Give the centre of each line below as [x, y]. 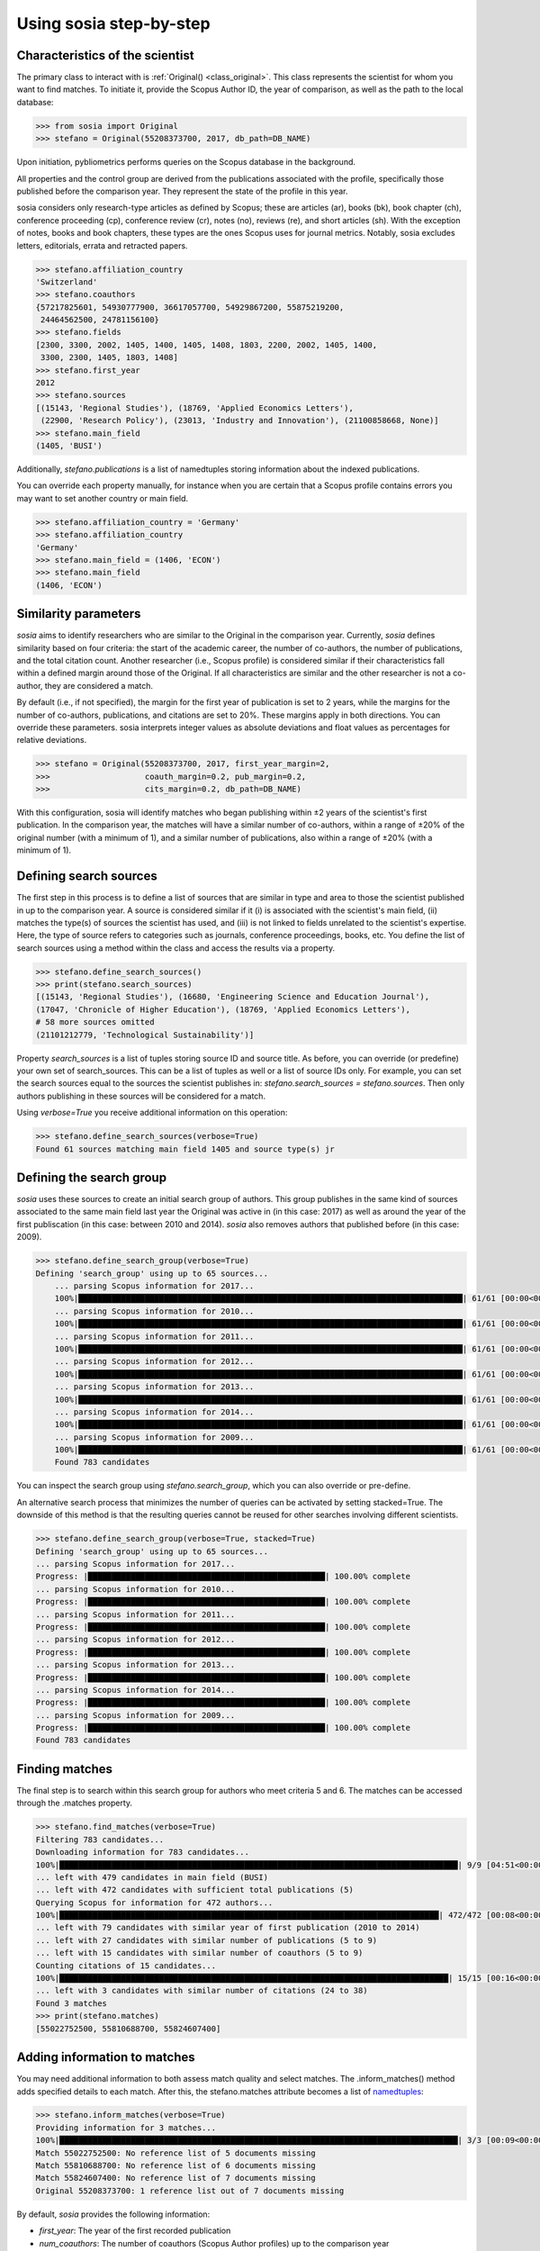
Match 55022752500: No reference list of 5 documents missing [175, 2153]
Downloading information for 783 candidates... [142, 1852]
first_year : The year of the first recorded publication [135, 2231]
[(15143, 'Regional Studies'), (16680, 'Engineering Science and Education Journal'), [233, 997]
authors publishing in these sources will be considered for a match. [141, 1096]
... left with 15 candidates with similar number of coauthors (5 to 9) [199, 1953]
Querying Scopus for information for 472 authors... [154, 1903]
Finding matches [64, 1769]
